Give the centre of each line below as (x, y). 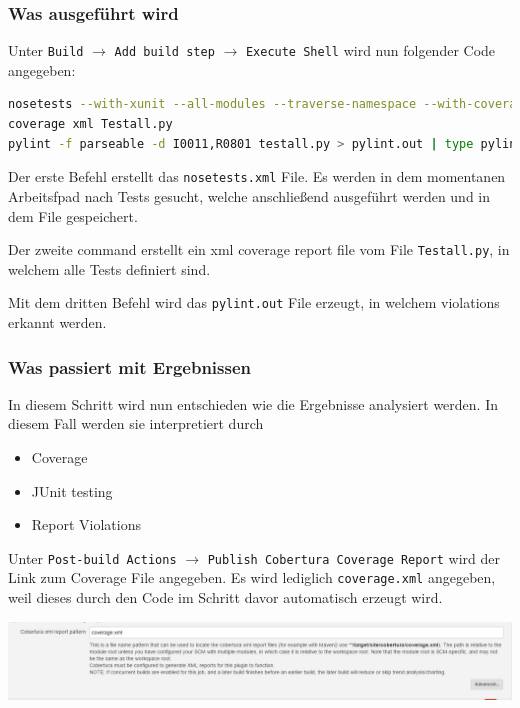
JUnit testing (72, 490)
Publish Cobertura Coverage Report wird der (353, 557)
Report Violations (86, 524)
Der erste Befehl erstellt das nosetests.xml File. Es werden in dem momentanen (257, 176)
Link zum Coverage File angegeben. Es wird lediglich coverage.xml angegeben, (252, 577)
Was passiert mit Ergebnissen (130, 366)
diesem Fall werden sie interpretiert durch (136, 423)
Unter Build (46, 50)
